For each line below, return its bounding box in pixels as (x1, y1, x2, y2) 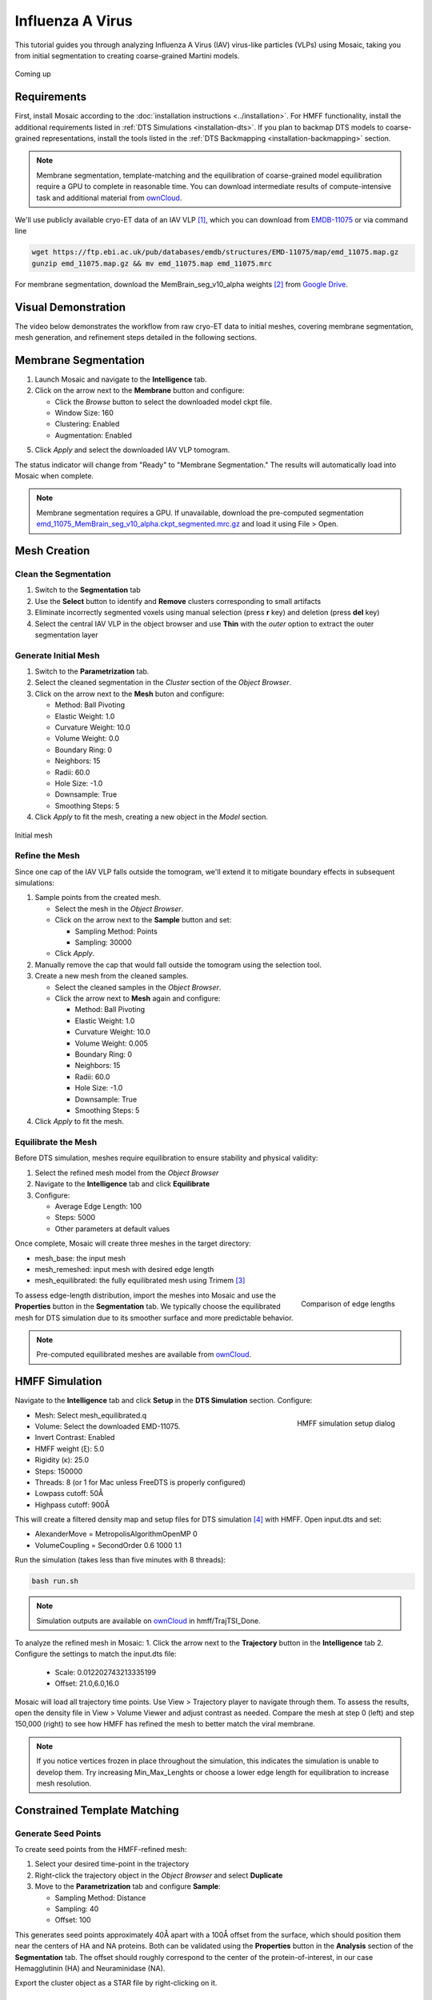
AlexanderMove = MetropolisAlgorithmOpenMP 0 (34, 1529, 198, 1539)
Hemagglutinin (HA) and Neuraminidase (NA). (14, 1963, 166, 1973)
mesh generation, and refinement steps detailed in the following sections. (14, 333, 258, 342)
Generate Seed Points (14, 1828, 102, 1839)
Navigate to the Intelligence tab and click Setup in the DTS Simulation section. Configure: (14, 1396, 313, 1406)
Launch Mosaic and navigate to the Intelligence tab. (34, 374, 207, 384)
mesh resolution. (36, 1778, 92, 1788)
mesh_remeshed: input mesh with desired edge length (34, 1264, 214, 1274)
